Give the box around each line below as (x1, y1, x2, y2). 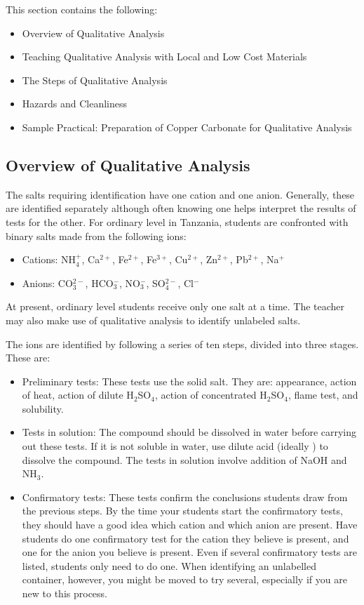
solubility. (22, 401, 64, 415)
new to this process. (22, 586, 107, 601)
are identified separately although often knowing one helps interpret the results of (6, 201, 356, 215)
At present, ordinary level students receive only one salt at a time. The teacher (6, 299, 345, 314)
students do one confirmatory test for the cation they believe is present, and (22, 531, 349, 545)
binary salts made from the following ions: (6, 228, 187, 243)
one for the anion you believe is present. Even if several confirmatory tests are (22, 545, 357, 559)
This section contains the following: (6, 2, 158, 16)
